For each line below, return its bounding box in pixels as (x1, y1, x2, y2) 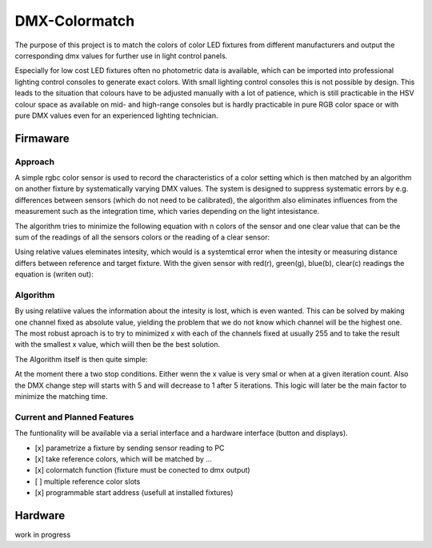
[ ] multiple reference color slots (34, 477, 141, 486)
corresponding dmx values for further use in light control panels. (14, 50, 228, 60)
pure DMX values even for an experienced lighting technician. (14, 111, 218, 120)
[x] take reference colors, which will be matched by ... (34, 453, 212, 464)
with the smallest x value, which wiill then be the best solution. (14, 340, 220, 349)
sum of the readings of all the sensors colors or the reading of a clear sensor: (14, 232, 270, 242)
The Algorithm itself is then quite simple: (14, 354, 148, 364)
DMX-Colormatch (14, 12, 135, 30)
